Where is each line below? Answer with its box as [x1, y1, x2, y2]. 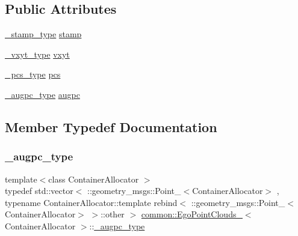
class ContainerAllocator [48, 172, 139, 185]
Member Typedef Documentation [5, 117, 217, 136]
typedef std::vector [5, 184, 73, 197]
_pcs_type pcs [5, 68, 61, 80]
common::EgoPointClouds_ [141, 208, 243, 220]
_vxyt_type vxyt [5, 47, 70, 60]
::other [101, 208, 125, 220]
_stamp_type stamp [5, 28, 82, 40]
